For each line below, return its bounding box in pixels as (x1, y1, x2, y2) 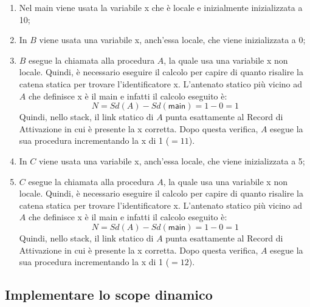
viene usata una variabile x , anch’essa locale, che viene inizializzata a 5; (38, 154, 305, 167)
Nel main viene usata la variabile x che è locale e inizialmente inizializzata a (19, 1, 303, 13)
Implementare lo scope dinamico (5, 285, 213, 304)
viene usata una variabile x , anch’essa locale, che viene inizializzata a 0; (39, 33, 306, 46)
